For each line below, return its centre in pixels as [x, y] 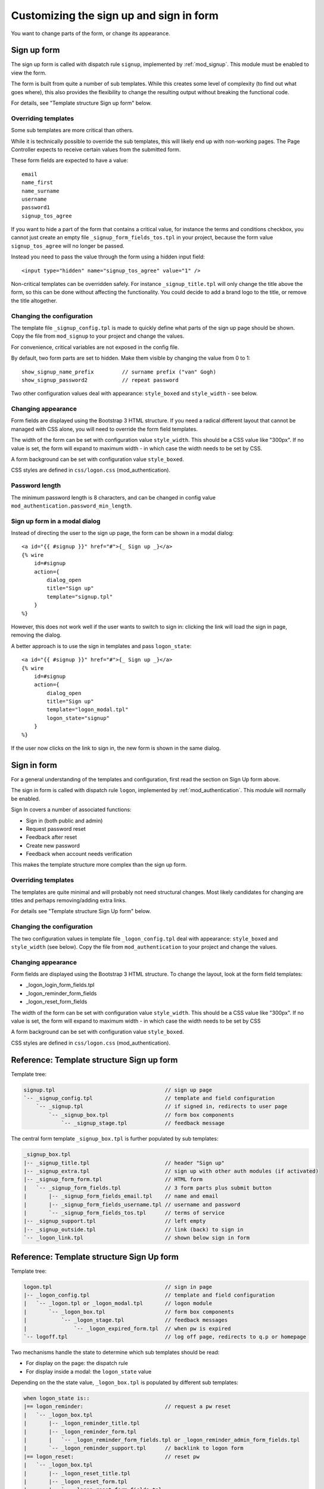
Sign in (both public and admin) [64, 820]
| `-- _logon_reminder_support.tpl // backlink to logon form [133, 1448]
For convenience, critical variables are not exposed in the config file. [95, 347]
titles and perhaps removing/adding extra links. [69, 900]
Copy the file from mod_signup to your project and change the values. [98, 336]
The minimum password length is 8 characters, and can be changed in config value [113, 497]
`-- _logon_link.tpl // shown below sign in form [137, 1238]
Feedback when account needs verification [79, 854]
